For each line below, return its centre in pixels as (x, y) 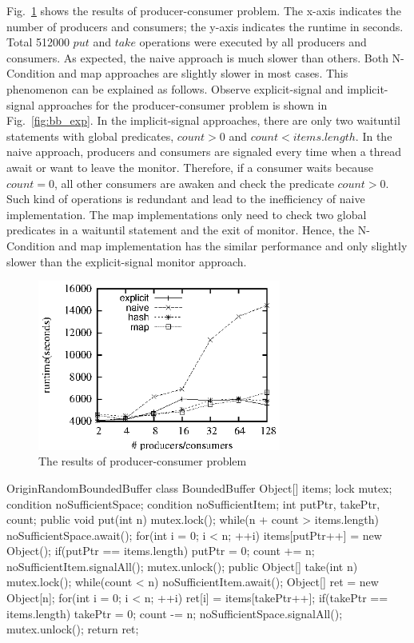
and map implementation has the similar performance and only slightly (233, 245)
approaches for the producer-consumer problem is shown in (183, 104)
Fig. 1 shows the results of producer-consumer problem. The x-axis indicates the (204, 10)
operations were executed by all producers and (253, 42)
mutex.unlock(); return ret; (73, 629)
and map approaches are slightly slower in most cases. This (203, 73)
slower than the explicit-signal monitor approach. (127, 261)
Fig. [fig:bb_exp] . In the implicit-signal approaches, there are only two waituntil (203, 120)
